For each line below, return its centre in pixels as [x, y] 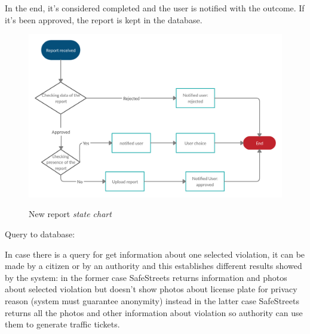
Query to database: [40, 234]
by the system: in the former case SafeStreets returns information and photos [146, 277]
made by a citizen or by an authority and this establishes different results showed [154, 266]
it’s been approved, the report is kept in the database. [104, 19]
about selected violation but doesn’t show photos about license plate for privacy [151, 289]
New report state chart [70, 214]
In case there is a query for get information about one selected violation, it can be [155, 254]
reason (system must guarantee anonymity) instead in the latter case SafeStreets [152, 301]
